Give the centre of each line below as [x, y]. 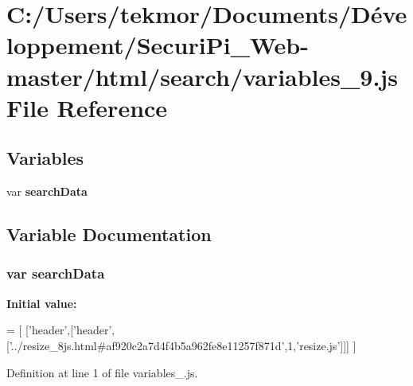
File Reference [87, 107]
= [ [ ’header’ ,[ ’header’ [59, 330]
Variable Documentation [109, 234]
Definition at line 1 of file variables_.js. [102, 372]
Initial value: [42, 303]
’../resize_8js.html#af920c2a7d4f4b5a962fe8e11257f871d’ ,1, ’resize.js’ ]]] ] [183, 345]
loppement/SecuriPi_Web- [158, 45]
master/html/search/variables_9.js [202, 76]
